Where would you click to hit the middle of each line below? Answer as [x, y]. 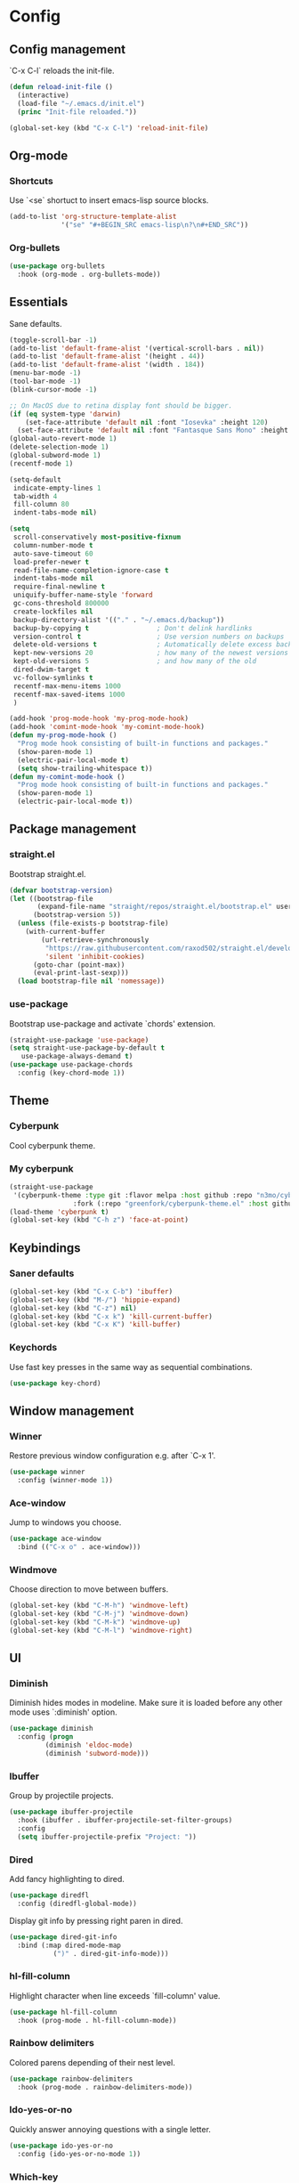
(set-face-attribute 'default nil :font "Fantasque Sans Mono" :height [153, 430]
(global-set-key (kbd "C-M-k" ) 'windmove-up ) [95, 1622]
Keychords [33, 1348]
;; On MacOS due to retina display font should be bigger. [121, 406]
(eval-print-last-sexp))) [81, 973]
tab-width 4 [35, 496]
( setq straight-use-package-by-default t [87, 1048]
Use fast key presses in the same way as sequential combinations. [131, 1367]
